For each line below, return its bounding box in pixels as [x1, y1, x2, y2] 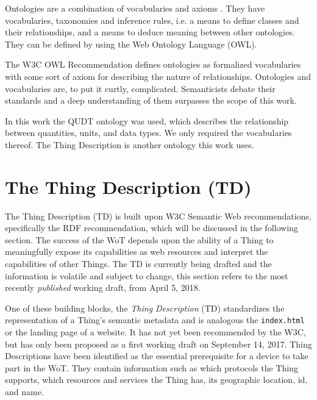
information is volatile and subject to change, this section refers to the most [5, 269, 288, 282]
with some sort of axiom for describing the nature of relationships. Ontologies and [5, 70, 311, 82]
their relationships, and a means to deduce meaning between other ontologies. [5, 26, 295, 38]
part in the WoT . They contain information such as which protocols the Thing [5, 361, 299, 374]
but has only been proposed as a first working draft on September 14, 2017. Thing [5, 337, 312, 350]
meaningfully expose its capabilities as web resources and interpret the [5, 245, 268, 258]
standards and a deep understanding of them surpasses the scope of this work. [5, 94, 297, 107]
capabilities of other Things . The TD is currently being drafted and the [5, 257, 272, 270]
